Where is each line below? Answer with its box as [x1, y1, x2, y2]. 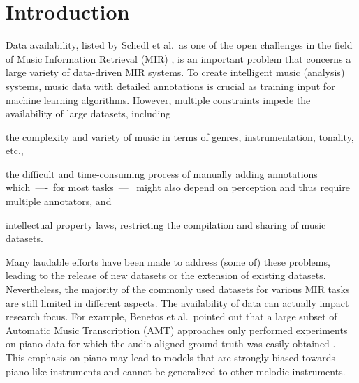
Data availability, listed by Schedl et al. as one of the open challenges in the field [6, 38, 353, 52]
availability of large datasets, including [6, 106, 171, 121]
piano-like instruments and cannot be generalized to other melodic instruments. [6, 363, 346, 378]
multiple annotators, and [6, 194, 112, 209]
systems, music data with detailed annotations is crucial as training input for [6, 78, 335, 93]
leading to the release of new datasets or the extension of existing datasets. [6, 268, 326, 283]
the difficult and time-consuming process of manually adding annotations [6, 166, 318, 181]
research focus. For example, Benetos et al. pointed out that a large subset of [6, 309, 337, 324]
